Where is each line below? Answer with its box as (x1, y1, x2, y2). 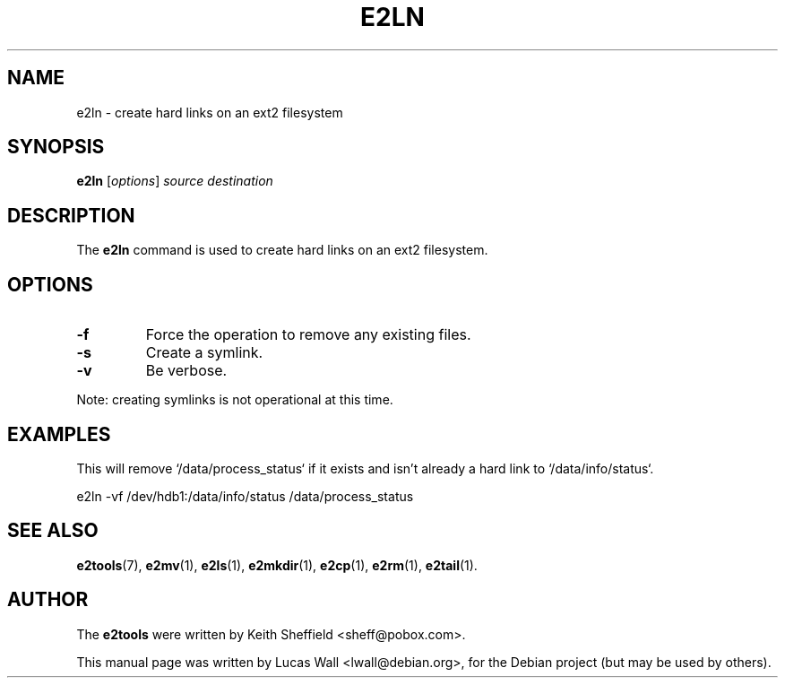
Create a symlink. (145, 343, 263, 362)
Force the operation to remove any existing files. (145, 325, 471, 344)
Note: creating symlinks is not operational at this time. (76, 392, 393, 408)
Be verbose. (145, 361, 228, 380)
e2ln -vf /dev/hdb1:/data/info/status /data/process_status (76, 488, 414, 504)
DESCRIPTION (7, 204, 135, 227)
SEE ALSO (7, 519, 99, 542)
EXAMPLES (7, 422, 111, 446)
